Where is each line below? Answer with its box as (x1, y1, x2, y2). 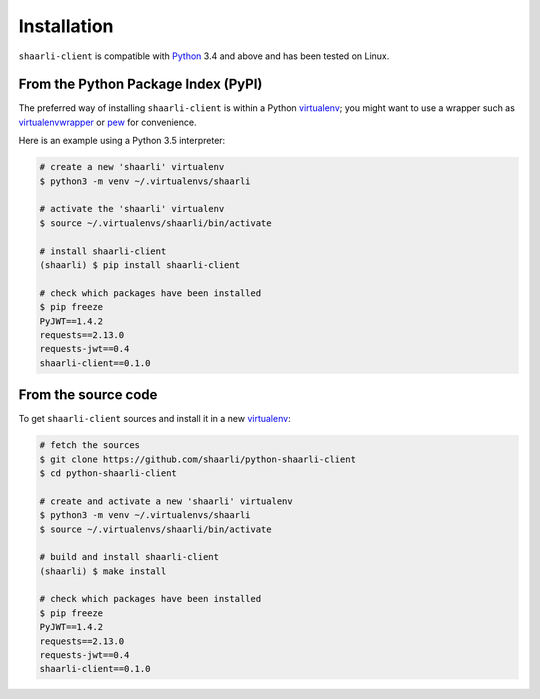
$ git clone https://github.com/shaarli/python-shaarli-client (39, 453, 357, 465)
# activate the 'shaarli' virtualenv (39, 203, 225, 215)
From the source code (18, 386, 158, 404)
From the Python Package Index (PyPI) (18, 76, 263, 93)
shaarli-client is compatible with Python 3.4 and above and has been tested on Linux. (18, 50, 390, 62)
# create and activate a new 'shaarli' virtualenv (39, 495, 294, 507)
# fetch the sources (39, 440, 140, 451)
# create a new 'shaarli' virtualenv (39, 161, 225, 173)
